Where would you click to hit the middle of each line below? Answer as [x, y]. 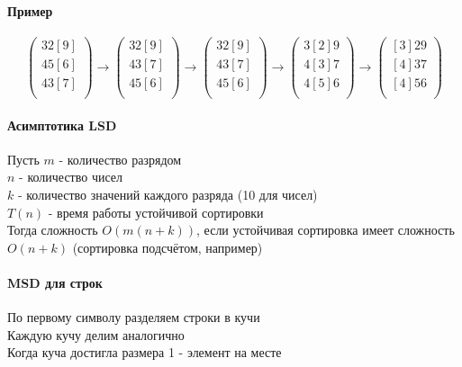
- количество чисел [71, 177]
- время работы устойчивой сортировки [156, 212]
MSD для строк [55, 282]
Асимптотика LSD [62, 125]
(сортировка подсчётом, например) [168, 247]
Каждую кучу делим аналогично [96, 334]
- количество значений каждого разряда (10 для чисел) [168, 194]
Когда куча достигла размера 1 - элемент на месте [145, 352]
